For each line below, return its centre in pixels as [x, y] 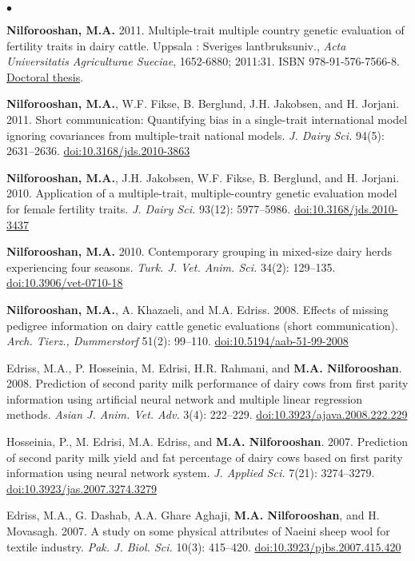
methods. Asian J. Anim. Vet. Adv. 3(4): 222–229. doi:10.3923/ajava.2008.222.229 [207, 414]
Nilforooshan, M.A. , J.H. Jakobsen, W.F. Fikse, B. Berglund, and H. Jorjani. [203, 177]
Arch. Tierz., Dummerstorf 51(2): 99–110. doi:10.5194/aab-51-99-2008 [178, 341]
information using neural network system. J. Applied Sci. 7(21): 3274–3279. [191, 473]
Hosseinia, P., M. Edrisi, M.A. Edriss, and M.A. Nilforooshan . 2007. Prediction [207, 442]
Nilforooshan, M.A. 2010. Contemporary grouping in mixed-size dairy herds [200, 251]
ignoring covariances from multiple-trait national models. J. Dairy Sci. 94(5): [196, 135]
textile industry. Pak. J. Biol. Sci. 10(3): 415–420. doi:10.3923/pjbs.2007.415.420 [204, 546]
